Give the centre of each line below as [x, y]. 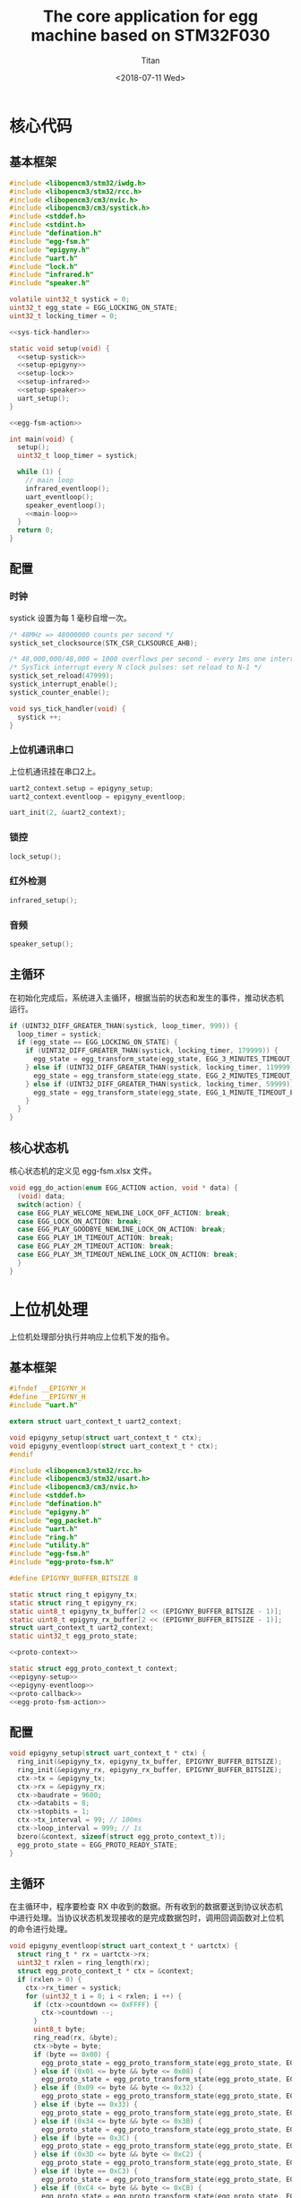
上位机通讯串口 [42, 750]
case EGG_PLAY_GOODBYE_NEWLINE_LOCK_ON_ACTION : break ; [122, 1230]
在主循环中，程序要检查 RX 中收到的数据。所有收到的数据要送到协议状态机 [146, 1907]
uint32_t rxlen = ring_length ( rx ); [84, 1963]
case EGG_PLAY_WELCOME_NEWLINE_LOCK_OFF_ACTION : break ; [124, 1213]
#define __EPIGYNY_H [48, 1397]
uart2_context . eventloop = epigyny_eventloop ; [98, 796]
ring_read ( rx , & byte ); [75, 2038]
